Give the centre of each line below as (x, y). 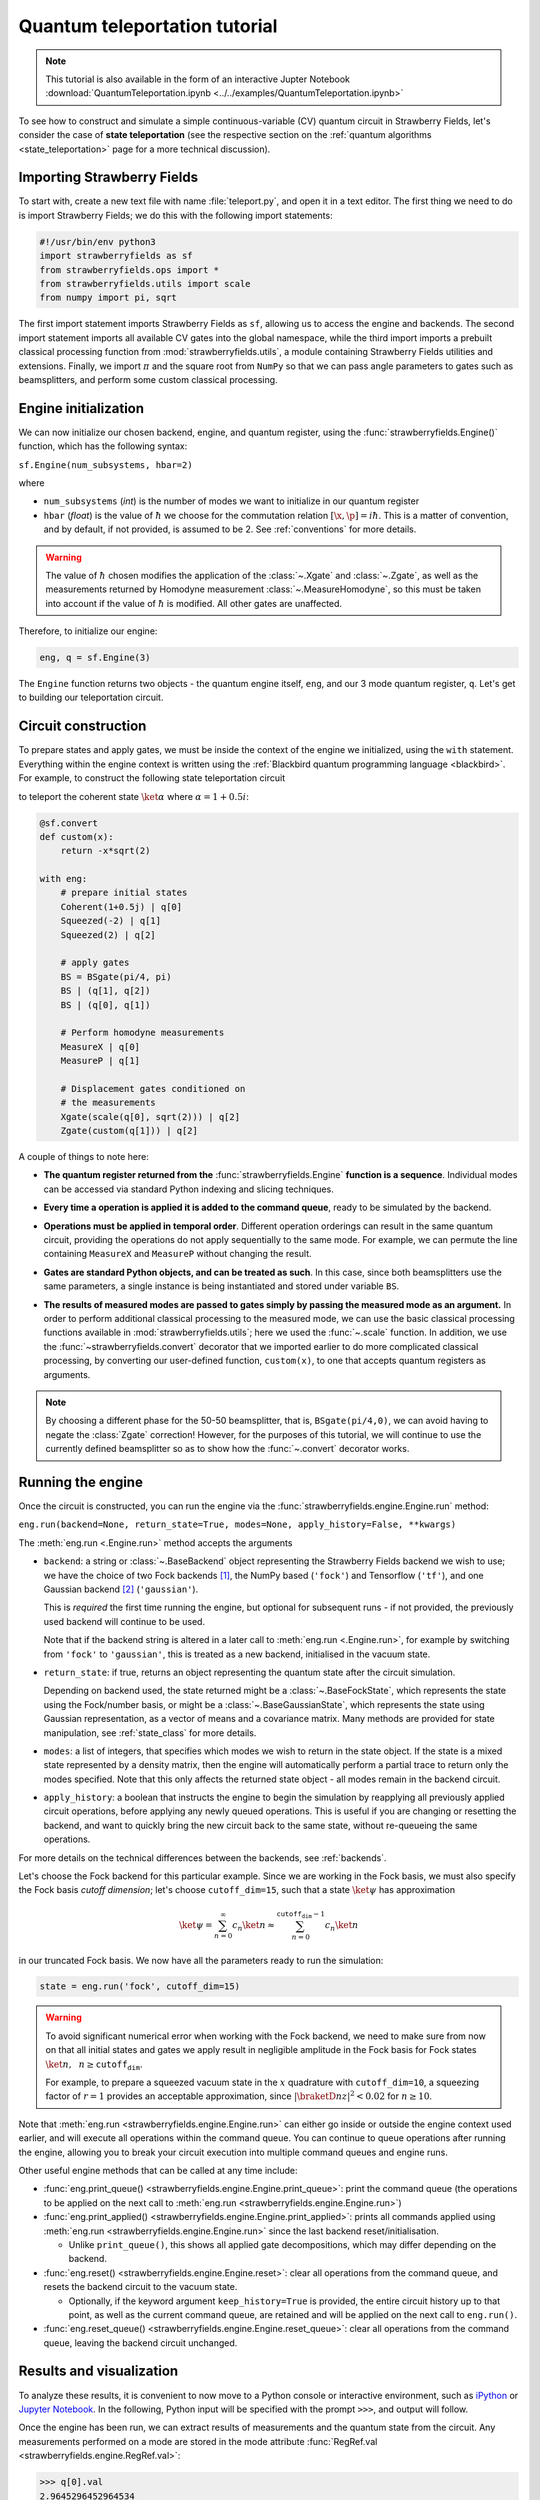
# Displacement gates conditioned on (153, 1088)
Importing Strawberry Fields (108, 177)
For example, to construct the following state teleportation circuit (152, 778)
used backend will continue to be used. (124, 1621)
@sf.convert (69, 823)
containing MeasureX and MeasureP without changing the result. (177, 1254)
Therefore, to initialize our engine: (88, 631)
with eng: (63, 879)
